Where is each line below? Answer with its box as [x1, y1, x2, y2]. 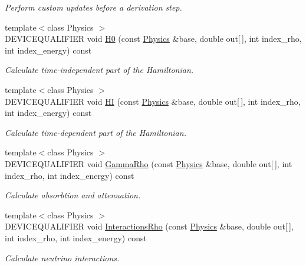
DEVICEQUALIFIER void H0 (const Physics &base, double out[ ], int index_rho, [5, 32, 302, 45]
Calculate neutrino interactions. [5, 251, 120, 264]
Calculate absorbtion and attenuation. [5, 189, 141, 201]
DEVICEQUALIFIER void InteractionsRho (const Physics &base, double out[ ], [5, 220, 294, 232]
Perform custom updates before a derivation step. [5, 1, 182, 13]
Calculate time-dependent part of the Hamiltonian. [5, 126, 186, 138]
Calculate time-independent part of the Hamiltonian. [5, 64, 194, 76]
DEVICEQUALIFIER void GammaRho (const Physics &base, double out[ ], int [5, 157, 292, 169]
